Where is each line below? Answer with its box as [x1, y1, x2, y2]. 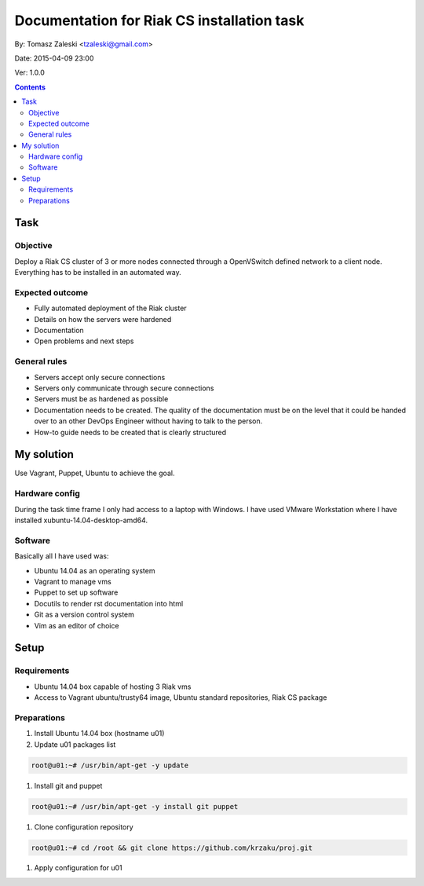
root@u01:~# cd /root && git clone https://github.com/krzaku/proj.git [31, 843, 313, 852]
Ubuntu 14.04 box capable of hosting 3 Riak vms [34, 682, 192, 691]
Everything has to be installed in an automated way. [14, 268, 181, 277]
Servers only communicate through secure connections [34, 383, 214, 393]
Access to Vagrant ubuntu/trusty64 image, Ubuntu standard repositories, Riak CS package [34, 693, 327, 702]
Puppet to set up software [34, 588, 119, 597]
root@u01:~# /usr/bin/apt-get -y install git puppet [31, 802, 239, 811]
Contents [14, 82, 46, 92]
